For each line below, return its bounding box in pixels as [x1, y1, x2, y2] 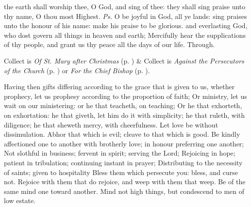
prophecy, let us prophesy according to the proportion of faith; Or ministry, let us [4, 91, 247, 101]
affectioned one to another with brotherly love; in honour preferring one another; [4, 138, 244, 148]
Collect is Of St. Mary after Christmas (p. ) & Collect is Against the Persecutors [4, 55, 244, 65]
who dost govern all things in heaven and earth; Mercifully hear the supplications [4, 30, 246, 40]
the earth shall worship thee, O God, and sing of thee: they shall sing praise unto [4, 1, 246, 11]
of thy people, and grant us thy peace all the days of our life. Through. [4, 39, 215, 49]
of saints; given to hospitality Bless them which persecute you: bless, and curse [4, 167, 238, 177]
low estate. [4, 195, 36, 206]
